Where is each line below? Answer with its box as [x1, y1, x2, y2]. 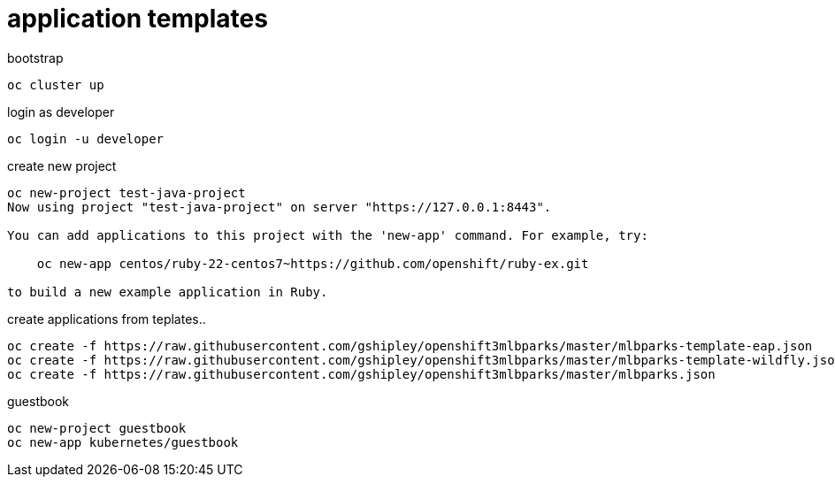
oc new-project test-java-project [7, 185, 246, 200]
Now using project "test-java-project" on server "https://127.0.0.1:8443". [7, 199, 552, 214]
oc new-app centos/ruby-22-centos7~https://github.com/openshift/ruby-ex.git [36, 256, 589, 271]
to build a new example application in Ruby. [7, 284, 328, 299]
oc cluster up [7, 77, 104, 92]
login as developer [7, 104, 115, 119]
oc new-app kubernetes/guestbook [7, 434, 239, 449]
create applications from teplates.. [7, 311, 206, 327]
